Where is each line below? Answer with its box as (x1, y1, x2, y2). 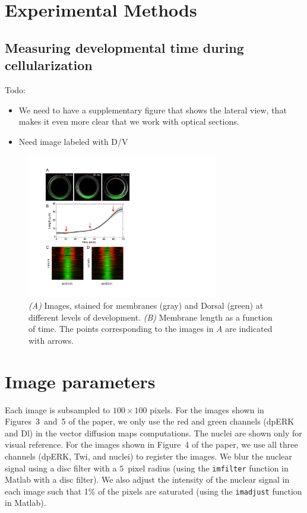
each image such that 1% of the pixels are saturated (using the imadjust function (5, 484, 302, 497)
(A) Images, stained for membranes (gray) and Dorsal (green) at (29, 299, 264, 312)
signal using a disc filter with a (5, 461, 117, 474)
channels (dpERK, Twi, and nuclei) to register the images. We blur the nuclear (5, 449, 292, 462)
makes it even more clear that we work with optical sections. (18, 115, 239, 128)
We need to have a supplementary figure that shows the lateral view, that (18, 103, 287, 116)
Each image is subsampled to (5, 403, 110, 416)
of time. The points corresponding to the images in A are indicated (29, 322, 273, 335)
